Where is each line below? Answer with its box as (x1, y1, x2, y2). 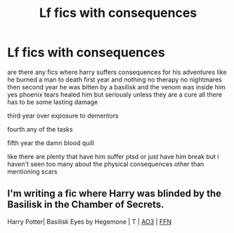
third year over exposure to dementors (7, 111, 119, 120)
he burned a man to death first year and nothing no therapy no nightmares (7, 75, 223, 84)
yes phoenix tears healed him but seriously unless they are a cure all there (7, 90, 223, 99)
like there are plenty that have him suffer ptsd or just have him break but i (7, 152, 219, 160)
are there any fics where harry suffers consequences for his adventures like (7, 68, 227, 76)
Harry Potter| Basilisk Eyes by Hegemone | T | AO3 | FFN (7, 217, 172, 226)
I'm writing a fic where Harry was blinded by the (7, 188, 221, 200)
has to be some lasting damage (7, 97, 98, 106)
